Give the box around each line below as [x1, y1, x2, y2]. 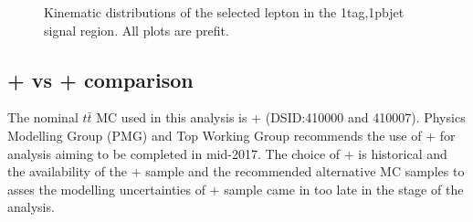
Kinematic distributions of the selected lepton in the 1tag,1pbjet [44, 3, 405, 21]
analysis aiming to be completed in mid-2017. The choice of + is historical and [7, 143, 447, 163]
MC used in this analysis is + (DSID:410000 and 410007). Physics [96, 108, 466, 127]
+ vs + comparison [7, 65, 194, 93]
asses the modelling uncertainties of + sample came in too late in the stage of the [7, 179, 464, 198]
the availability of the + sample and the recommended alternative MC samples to [7, 162, 465, 181]
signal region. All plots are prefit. [44, 20, 229, 39]
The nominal [7, 108, 79, 127]
